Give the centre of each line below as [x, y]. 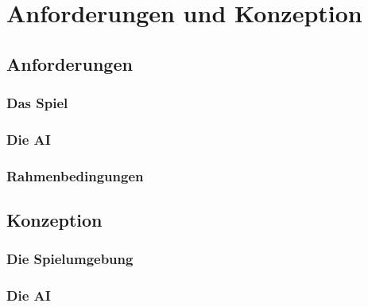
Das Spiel [37, 103]
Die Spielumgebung [70, 259]
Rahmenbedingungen [75, 175]
